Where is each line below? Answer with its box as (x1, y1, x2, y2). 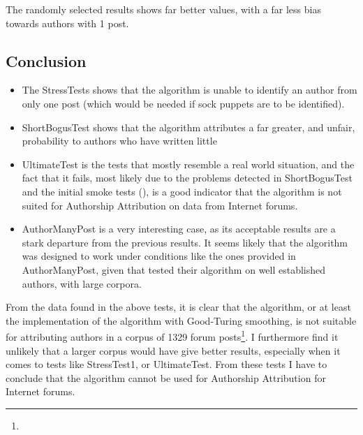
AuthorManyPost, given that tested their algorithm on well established (22, 262, 326, 277)
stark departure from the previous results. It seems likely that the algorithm (22, 235, 348, 249)
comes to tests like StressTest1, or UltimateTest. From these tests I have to (6, 357, 327, 371)
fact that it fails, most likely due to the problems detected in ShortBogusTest (22, 170, 353, 185)
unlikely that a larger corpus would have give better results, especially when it (6, 343, 341, 357)
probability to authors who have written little (22, 133, 217, 148)
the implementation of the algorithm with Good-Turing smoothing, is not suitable (6, 313, 357, 327)
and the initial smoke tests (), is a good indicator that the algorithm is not (22, 184, 342, 198)
